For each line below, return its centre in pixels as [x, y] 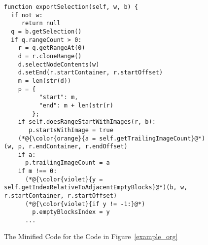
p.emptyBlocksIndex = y [71, 212]
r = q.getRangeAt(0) [52, 48]
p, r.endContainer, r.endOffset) [73, 147]
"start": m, [59, 97]
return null [41, 23]
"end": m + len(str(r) [76, 105]
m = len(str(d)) [45, 81]
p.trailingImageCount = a [67, 163]
